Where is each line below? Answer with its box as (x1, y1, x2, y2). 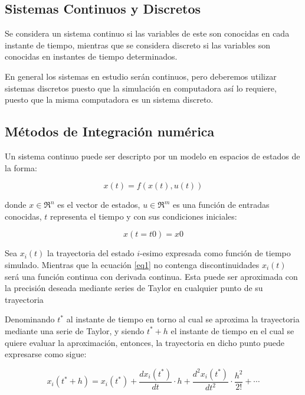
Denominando (5, 313, 55, 325)
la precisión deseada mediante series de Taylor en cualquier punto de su (5, 282, 263, 294)
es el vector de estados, (57, 198, 140, 211)
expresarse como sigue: (5, 348, 87, 360)
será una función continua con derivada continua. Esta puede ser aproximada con (5, 270, 298, 282)
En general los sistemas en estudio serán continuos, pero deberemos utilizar (5, 70, 277, 82)
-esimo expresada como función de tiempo (140, 247, 291, 259)
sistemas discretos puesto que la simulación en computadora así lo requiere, (5, 81, 277, 94)
